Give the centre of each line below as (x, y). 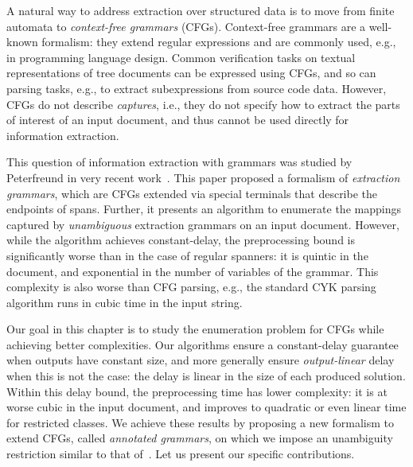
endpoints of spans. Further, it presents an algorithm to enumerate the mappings (204, 209)
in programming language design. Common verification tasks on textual (181, 57)
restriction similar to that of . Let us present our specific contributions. (181, 454)
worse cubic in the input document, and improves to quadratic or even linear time (206, 407)
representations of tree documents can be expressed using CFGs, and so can (191, 73)
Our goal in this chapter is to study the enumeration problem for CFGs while (195, 329)
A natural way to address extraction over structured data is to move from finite (201, 10)
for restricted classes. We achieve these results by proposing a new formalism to (200, 422)
